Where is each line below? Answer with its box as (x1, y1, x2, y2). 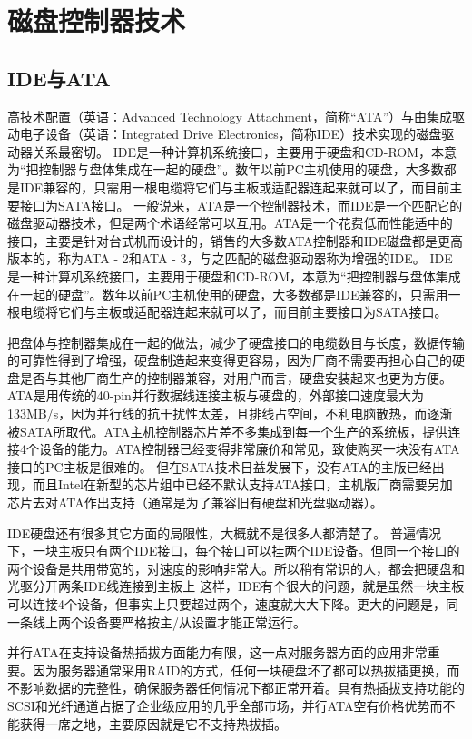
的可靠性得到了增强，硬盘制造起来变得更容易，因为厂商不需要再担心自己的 (7, 350, 452, 369)
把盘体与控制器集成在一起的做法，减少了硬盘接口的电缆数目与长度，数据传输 (7, 332, 465, 351)
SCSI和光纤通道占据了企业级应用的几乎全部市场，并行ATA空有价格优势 (7, 695, 430, 714)
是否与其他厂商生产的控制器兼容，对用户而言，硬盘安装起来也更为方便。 (19, 368, 452, 387)
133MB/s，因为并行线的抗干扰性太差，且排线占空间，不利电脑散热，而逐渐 (7, 404, 453, 423)
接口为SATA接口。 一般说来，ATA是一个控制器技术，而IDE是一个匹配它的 (19, 195, 463, 214)
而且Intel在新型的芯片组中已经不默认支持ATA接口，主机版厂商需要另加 (32, 475, 453, 494)
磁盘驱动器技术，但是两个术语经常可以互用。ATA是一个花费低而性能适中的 (7, 213, 453, 232)
